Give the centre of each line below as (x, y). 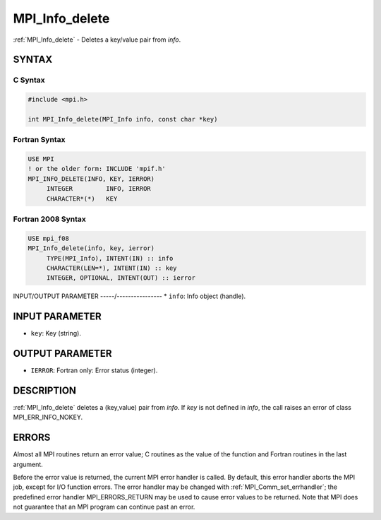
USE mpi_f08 (49, 238)
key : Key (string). (56, 333)
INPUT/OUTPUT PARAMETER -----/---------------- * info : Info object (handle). (129, 296)
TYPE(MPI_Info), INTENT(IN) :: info (110, 258)
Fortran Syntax (39, 140)
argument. (28, 464)
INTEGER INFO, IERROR (98, 189)
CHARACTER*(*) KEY (82, 199)
